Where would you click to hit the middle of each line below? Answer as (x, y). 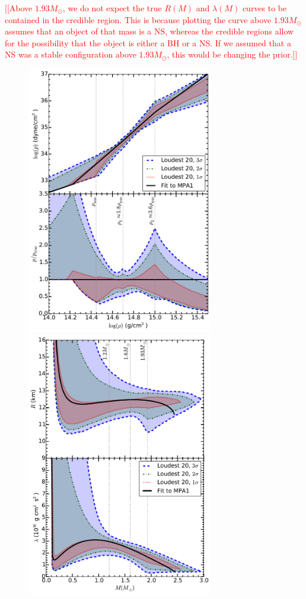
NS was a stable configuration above (71, 54)
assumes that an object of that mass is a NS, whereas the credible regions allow (149, 31)
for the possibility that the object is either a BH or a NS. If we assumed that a (148, 42)
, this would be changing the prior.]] (232, 54)
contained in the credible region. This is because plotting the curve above (138, 19)
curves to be (264, 8)
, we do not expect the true (112, 8)
